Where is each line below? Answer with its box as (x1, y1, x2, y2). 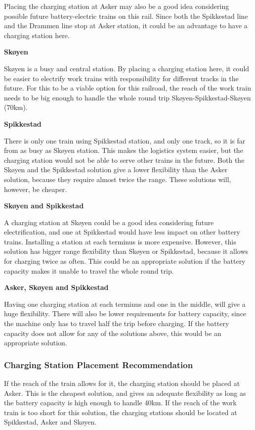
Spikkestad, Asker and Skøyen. (4, 417, 97, 427)
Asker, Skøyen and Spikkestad (4, 282, 109, 292)
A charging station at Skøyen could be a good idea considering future (4, 217, 214, 227)
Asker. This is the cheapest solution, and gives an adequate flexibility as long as (4, 387, 246, 398)
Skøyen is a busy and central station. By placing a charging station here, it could (4, 63, 250, 73)
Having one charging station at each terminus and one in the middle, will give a (4, 298, 246, 309)
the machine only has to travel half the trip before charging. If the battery (4, 318, 229, 329)
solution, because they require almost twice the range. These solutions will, (4, 174, 231, 184)
